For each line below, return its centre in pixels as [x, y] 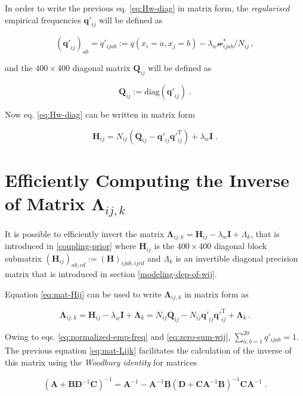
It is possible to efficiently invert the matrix [85, 233]
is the [164, 246]
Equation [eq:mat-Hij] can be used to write [83, 294]
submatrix [23, 258]
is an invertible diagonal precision [237, 258]
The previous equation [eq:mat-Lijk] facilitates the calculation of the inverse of [148, 350]
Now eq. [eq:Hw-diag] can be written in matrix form [100, 114]
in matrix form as [217, 294]
